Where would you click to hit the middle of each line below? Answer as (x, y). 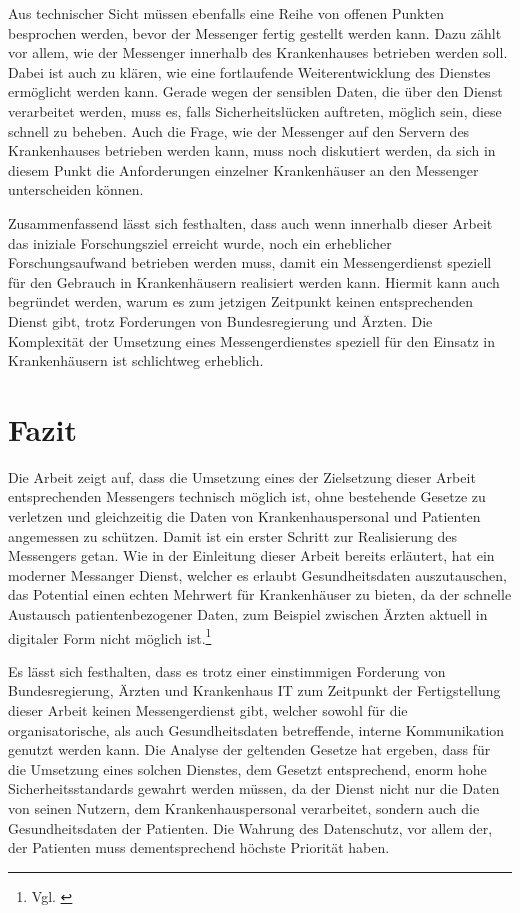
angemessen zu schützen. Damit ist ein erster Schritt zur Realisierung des (233, 535)
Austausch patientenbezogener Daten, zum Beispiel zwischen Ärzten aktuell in (248, 613)
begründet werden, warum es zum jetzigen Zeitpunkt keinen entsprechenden (241, 301)
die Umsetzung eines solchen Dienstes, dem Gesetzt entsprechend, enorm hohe (247, 768)
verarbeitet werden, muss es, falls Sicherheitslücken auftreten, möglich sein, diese (255, 110)
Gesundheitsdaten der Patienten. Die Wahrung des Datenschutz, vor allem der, (250, 827)
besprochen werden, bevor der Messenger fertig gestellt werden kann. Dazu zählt (255, 32)
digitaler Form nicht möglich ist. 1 (110, 636)
